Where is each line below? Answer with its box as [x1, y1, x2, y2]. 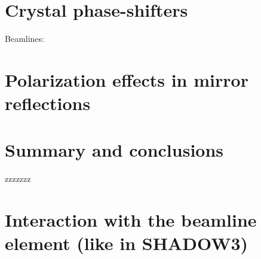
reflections [5, 91, 91, 115]
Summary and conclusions [5, 138, 224, 162]
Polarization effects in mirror [5, 67, 248, 92]
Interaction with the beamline [5, 208, 257, 232]
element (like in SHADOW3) [5, 231, 248, 255]
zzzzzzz [5, 172, 31, 185]
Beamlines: [5, 32, 44, 45]
